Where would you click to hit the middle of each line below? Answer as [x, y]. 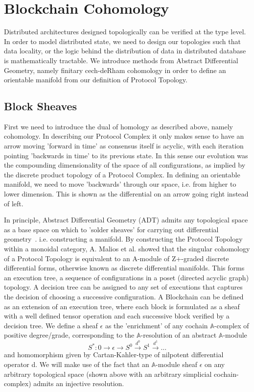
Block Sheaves [41, 106]
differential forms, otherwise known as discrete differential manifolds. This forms [124, 268]
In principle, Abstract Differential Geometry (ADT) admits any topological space [126, 220]
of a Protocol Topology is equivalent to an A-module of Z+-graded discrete [116, 258]
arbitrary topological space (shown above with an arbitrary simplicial [108, 374]
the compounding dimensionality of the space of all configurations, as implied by [125, 165]
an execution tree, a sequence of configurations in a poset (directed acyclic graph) [127, 277]
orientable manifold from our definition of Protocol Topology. [96, 80]
